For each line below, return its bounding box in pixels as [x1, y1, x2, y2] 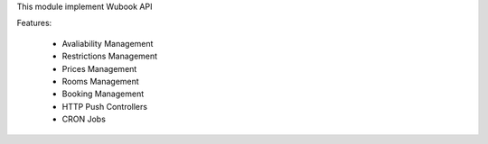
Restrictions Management [61, 50, 158, 62]
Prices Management [61, 63, 137, 74]
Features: [16, 18, 52, 29]
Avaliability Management [61, 38, 154, 49]
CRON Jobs [61, 113, 106, 125]
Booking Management [61, 88, 145, 99]
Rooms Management [61, 76, 139, 86]
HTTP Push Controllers [61, 101, 148, 112]
